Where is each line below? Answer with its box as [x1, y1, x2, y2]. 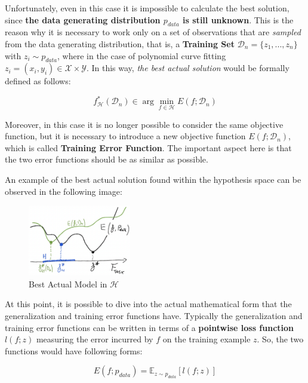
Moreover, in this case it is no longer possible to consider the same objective [5, 118, 284, 130]
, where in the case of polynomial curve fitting [57, 49, 226, 62]
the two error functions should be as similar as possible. [5, 153, 208, 166]
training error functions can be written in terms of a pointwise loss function [5, 321, 294, 333]
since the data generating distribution [5, 13, 161, 26]
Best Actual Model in [29, 277, 107, 290]
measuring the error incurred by [36, 333, 153, 345]
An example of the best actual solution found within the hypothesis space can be [5, 173, 301, 186]
